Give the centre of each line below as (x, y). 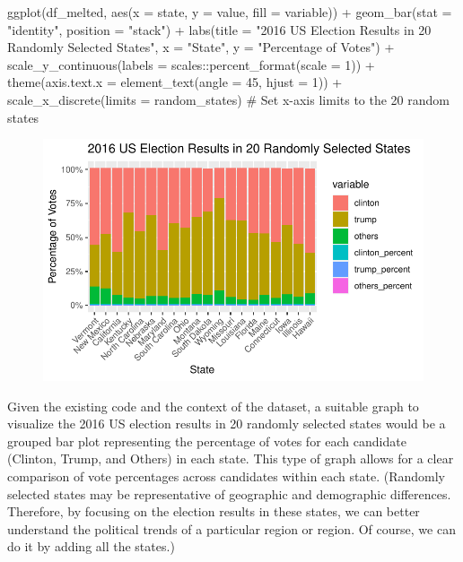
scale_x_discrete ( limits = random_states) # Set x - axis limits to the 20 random (228, 99)
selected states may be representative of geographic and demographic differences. (229, 493)
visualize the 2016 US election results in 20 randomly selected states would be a (227, 424)
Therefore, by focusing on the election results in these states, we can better (214, 511)
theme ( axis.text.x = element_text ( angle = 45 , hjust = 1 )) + (175, 82)
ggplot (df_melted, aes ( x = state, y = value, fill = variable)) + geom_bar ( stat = (230, 12)
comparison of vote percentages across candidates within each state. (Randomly (227, 476)
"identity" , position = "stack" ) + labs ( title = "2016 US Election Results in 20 (219, 29)
